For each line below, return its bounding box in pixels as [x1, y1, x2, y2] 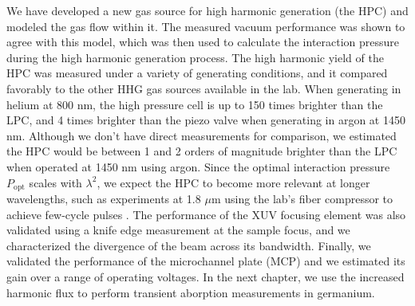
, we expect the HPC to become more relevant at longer [97, 174, 370, 190]
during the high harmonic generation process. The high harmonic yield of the [6, 49, 384, 65]
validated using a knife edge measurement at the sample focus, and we [6, 222, 350, 238]
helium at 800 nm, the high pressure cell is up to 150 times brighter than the [6, 96, 383, 112]
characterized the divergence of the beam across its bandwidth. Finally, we [6, 237, 371, 253]
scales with [29, 174, 82, 190]
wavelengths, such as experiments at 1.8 [6, 190, 201, 206]
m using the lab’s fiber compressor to [211, 190, 393, 206]
